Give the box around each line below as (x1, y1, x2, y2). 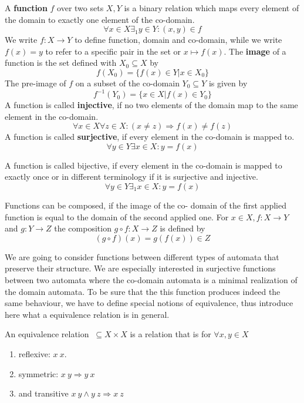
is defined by (160, 222, 205, 234)
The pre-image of (5, 76, 66, 89)
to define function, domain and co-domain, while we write (75, 33, 282, 46)
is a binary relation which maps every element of (124, 2, 299, 14)
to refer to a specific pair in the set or (45, 45, 181, 57)
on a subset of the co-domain (75, 76, 180, 89)
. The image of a (224, 45, 286, 57)
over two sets (57, 2, 104, 14)
